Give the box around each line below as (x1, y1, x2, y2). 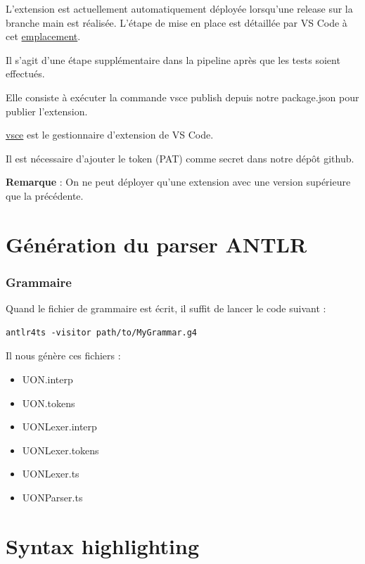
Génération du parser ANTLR (6, 229, 307, 258)
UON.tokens (22, 395, 75, 410)
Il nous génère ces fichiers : (6, 348, 121, 363)
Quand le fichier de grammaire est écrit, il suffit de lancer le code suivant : (6, 301, 326, 316)
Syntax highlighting (6, 531, 199, 560)
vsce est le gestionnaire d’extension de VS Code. (6, 127, 214, 142)
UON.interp (22, 371, 73, 386)
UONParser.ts (22, 489, 83, 504)
